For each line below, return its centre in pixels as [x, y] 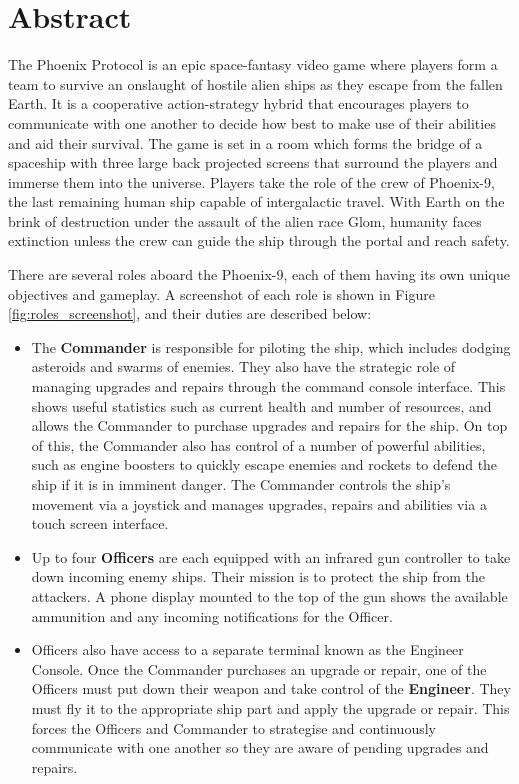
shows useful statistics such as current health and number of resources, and [261, 405]
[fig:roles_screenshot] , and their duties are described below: [190, 313]
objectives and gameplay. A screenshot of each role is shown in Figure [221, 293]
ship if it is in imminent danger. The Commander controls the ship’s [241, 484]
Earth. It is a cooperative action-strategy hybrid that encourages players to [238, 103]
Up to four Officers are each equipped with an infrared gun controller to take [271, 556]
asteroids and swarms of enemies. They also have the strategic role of [243, 366]
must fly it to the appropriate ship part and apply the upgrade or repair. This [270, 707]
